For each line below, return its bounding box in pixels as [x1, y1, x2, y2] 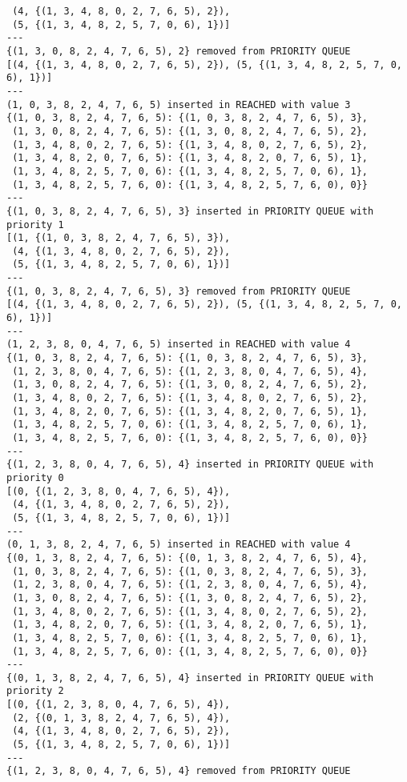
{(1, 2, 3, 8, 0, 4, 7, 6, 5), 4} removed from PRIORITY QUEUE [6, 765, 351, 777]
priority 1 [6, 219, 64, 231]
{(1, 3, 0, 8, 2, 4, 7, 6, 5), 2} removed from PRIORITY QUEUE [6, 45, 351, 57]
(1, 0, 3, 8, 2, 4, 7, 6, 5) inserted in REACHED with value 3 [6, 98, 351, 110]
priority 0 [6, 471, 64, 483]
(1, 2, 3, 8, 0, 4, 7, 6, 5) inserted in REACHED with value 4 [6, 339, 351, 351]
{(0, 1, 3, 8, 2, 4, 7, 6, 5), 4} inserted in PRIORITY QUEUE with [6, 672, 374, 684]
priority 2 [6, 685, 64, 697]
